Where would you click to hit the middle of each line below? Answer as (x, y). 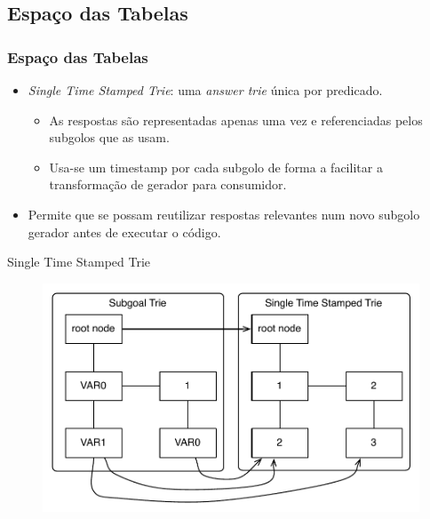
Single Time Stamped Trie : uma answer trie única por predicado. (205, 90)
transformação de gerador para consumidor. (168, 184)
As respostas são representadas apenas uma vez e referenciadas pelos (236, 120)
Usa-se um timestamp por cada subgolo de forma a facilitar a (216, 167)
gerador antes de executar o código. (124, 232)
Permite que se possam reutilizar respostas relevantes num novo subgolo (224, 214)
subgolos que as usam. (109, 137)
